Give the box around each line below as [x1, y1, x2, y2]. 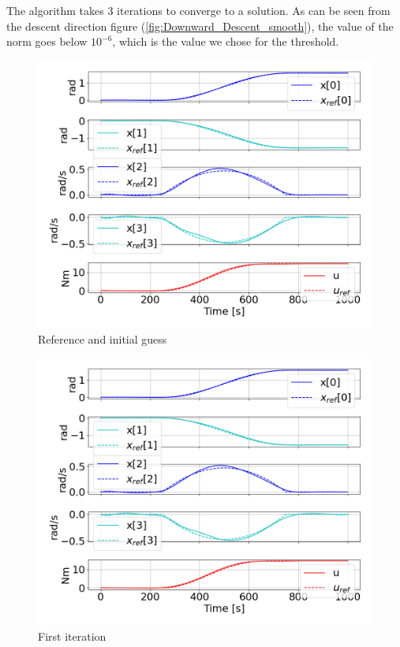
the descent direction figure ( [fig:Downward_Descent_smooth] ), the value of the [6, 17, 394, 34]
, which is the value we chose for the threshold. [112, 33, 339, 50]
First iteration [38, 627, 107, 644]
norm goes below [6, 33, 88, 50]
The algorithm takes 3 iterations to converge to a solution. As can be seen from [6, 2, 391, 18]
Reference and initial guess [38, 330, 167, 347]
